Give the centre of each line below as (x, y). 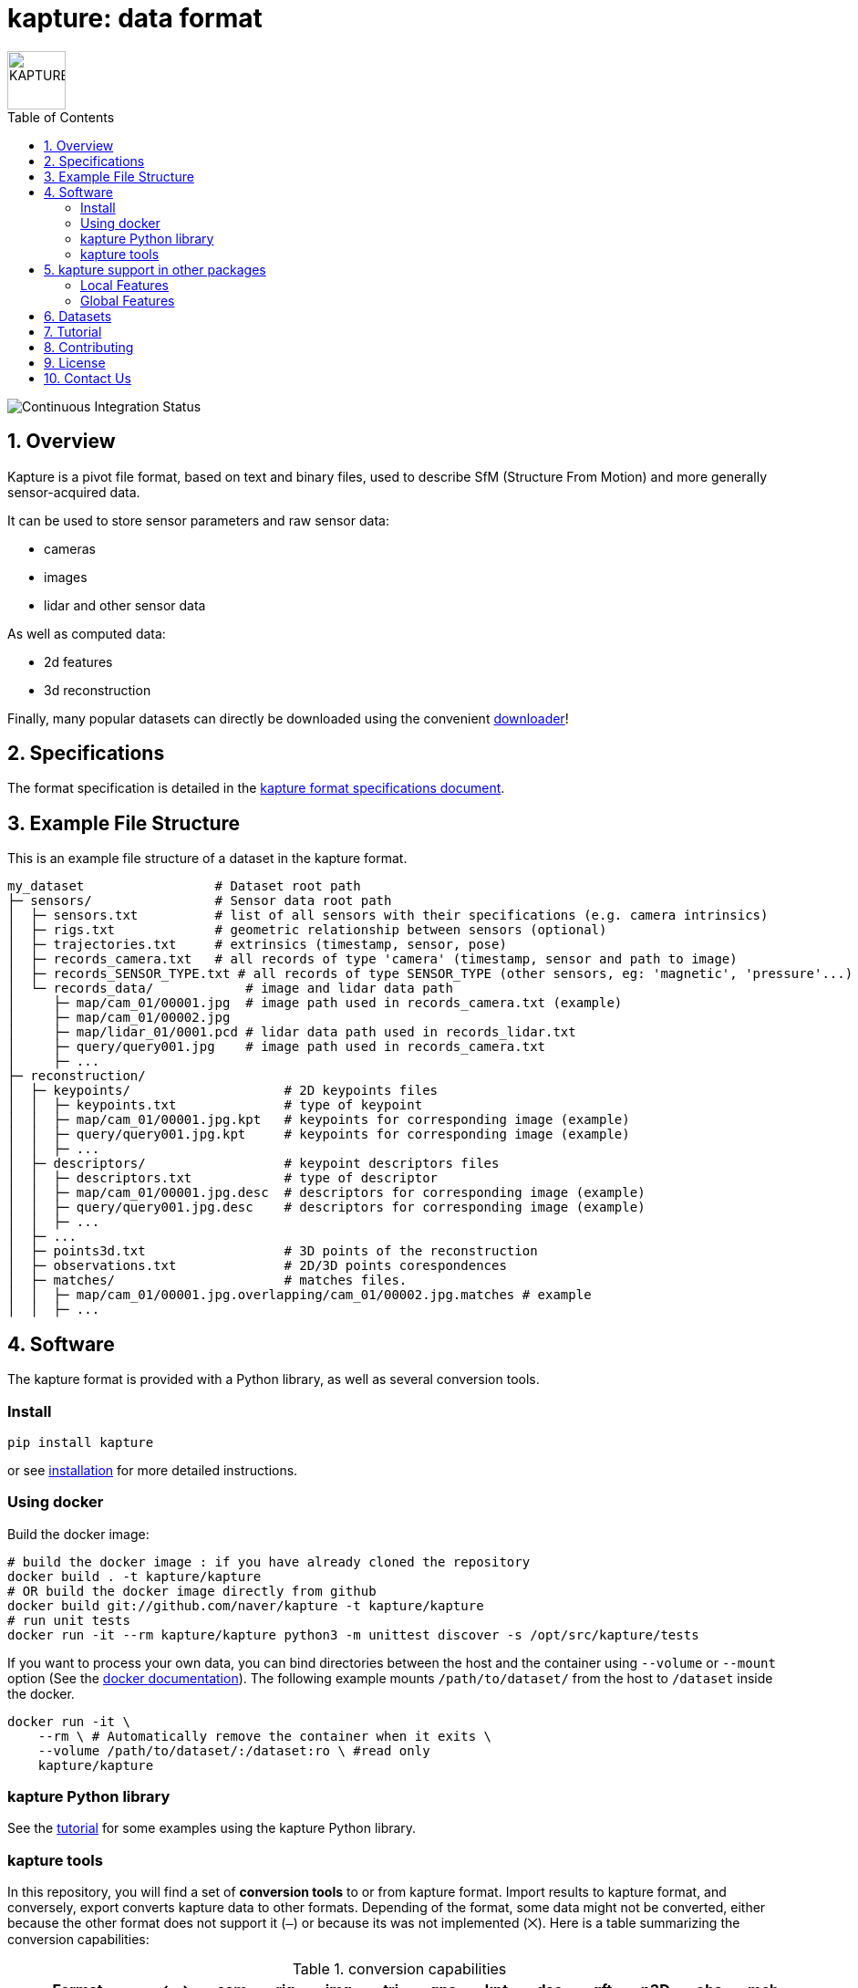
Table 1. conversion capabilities (399, 1969)
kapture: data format (135, 18)
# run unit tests (69, 1620)
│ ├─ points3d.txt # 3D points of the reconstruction (273, 1251)
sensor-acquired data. (74, 492)
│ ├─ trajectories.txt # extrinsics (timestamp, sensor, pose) (257, 945)
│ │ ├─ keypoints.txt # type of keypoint (215, 1105)
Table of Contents (61, 117)
